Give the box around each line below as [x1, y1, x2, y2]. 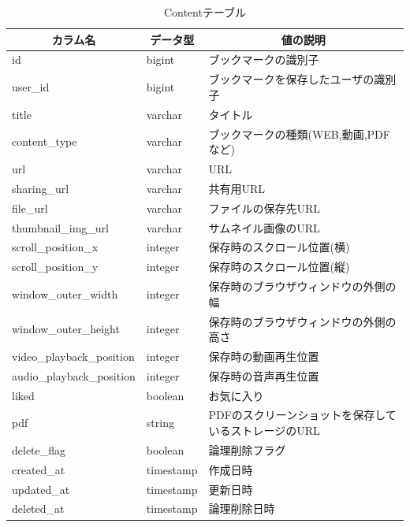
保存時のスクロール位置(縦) [208, 258, 350, 275]
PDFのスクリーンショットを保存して [208, 406, 397, 423]
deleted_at [12, 500, 65, 517]
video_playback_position [12, 347, 135, 364]
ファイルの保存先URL [208, 199, 321, 216]
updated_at [12, 481, 70, 497]
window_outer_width [12, 285, 118, 302]
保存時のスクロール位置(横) [208, 239, 350, 255]
